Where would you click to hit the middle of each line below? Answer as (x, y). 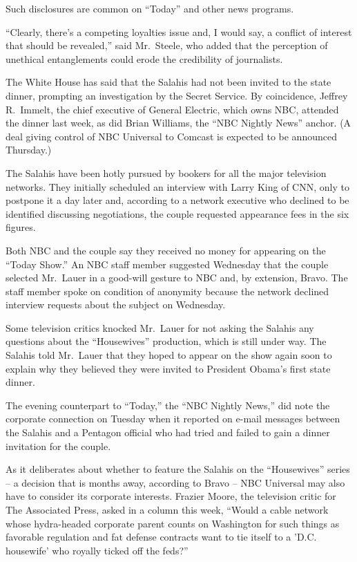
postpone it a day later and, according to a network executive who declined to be (177, 200)
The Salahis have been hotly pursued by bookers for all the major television (166, 172)
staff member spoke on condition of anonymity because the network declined (167, 291)
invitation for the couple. (58, 446)
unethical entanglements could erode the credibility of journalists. (144, 58)
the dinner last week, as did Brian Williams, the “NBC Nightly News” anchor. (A (178, 123)
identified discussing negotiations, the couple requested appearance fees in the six (177, 213)
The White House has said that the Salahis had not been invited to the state (168, 82)
